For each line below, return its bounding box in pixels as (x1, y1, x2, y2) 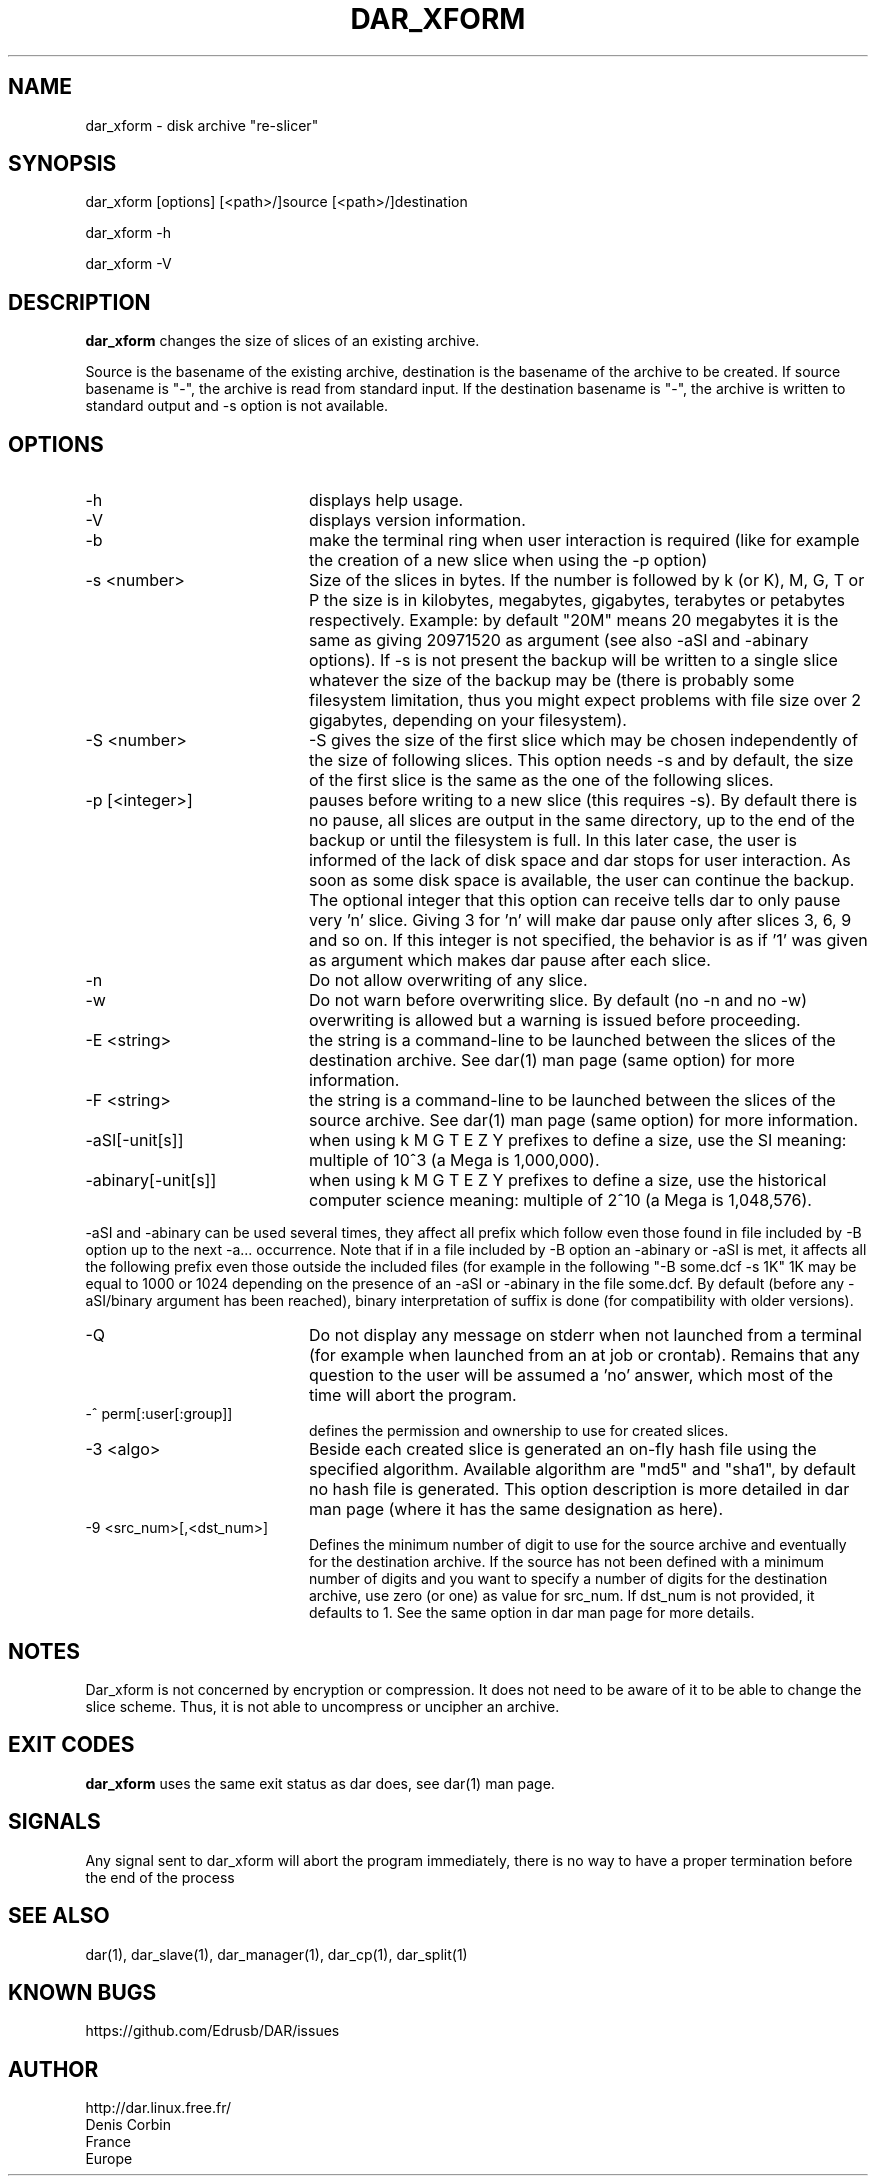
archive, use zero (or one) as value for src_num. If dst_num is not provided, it (309, 1587, 815, 1605)
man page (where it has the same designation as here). (308, 1499, 724, 1520)
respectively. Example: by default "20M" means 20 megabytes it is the (308, 610, 839, 631)
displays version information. (308, 510, 526, 531)
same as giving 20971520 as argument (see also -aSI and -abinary (308, 630, 809, 651)
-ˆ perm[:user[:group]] (85, 1405, 233, 1423)
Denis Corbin (85, 2116, 171, 2134)
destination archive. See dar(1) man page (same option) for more (308, 1050, 795, 1071)
